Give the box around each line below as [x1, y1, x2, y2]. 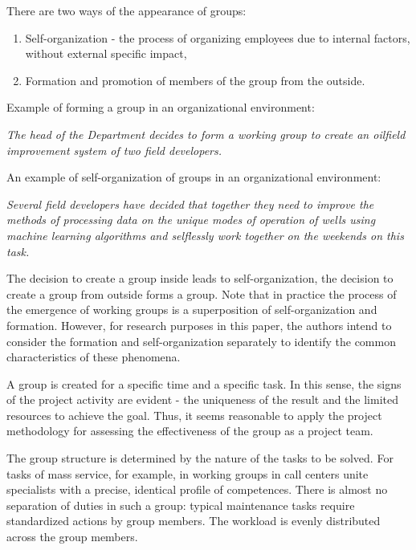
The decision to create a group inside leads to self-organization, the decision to [6, 270, 394, 287]
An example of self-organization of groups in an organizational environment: [6, 169, 381, 185]
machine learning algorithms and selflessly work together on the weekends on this [6, 226, 404, 243]
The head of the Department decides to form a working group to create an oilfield [6, 125, 406, 142]
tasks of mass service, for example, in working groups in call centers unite [6, 465, 369, 482]
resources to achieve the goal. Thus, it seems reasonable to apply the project [6, 406, 382, 423]
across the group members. [6, 528, 138, 545]
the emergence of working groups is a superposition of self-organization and [6, 301, 377, 318]
